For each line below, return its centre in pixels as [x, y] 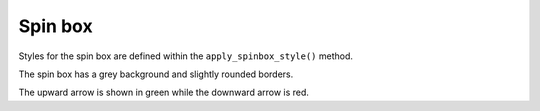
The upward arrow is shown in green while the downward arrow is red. [164, 92]
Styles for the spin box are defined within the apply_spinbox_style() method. [186, 56]
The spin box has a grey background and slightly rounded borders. [156, 74]
